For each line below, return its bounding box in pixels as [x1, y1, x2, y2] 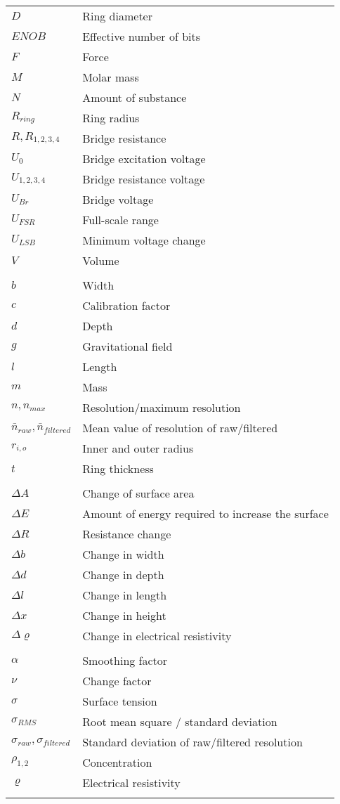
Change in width [82, 546, 164, 562]
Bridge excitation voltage [82, 150, 206, 167]
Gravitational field [82, 338, 173, 354]
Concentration [82, 754, 152, 770]
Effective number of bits [82, 28, 201, 44]
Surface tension [82, 693, 157, 709]
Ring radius [82, 110, 140, 126]
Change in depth [82, 566, 164, 583]
